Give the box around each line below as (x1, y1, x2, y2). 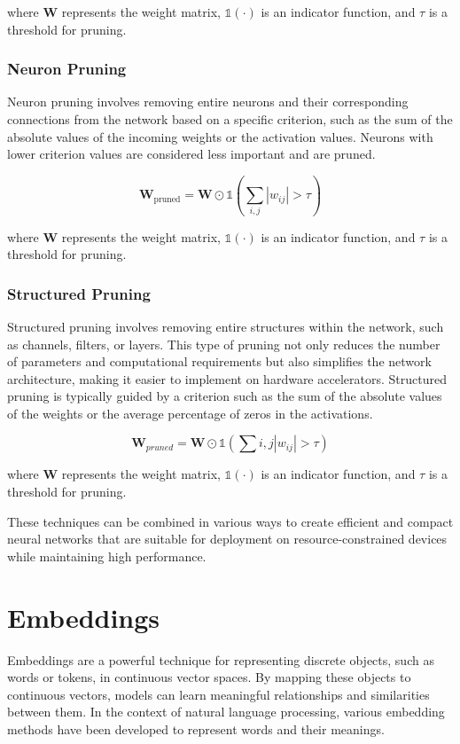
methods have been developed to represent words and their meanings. (7, 719, 385, 738)
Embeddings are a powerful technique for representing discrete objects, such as (7, 650, 434, 669)
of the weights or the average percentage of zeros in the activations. (7, 403, 373, 422)
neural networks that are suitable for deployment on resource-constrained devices (7, 529, 448, 548)
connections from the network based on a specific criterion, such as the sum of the (7, 110, 453, 128)
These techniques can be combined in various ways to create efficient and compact (7, 512, 454, 530)
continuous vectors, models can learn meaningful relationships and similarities (7, 685, 430, 703)
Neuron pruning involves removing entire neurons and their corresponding (7, 92, 409, 111)
